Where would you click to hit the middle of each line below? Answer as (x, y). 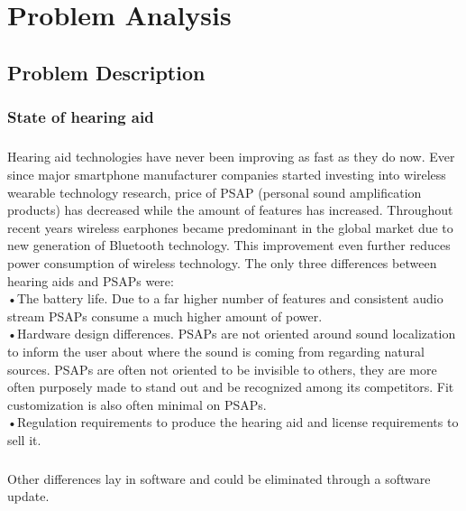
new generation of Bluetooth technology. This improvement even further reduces (229, 245)
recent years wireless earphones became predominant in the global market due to (230, 227)
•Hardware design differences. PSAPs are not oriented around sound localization (232, 334)
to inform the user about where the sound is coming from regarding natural (216, 351)
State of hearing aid (81, 117)
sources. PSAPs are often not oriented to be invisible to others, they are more (222, 369)
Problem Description (106, 72)
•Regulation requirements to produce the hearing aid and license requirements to (233, 422)
